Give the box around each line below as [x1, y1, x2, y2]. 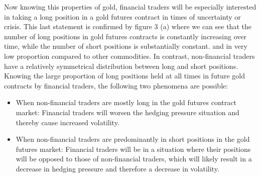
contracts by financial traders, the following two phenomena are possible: [4, 80, 228, 91]
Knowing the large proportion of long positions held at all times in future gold [4, 70, 245, 81]
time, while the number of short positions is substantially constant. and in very [4, 41, 247, 51]
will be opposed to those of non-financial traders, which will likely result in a [16, 153, 252, 164]
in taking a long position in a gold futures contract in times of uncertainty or [4, 11, 241, 22]
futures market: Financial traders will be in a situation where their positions [16, 143, 251, 154]
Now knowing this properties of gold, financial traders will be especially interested [4, 2, 256, 12]
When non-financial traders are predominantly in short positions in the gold [16, 134, 250, 144]
